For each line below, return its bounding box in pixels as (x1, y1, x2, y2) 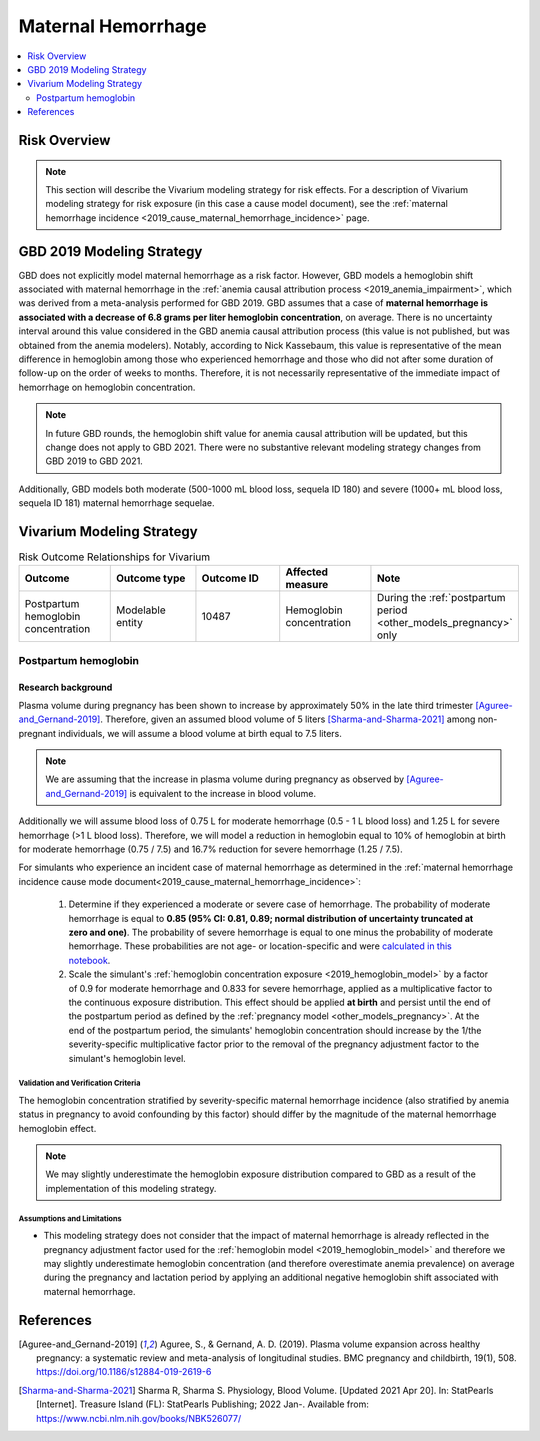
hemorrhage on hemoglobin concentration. (18, 381, 196, 393)
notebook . (68, 954, 111, 966)
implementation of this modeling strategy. (45, 1182, 217, 1194)
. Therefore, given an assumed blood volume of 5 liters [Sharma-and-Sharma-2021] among (100, 713, 476, 725)
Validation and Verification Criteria (18, 1078, 141, 1089)
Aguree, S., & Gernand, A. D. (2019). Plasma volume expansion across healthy (160, 1338, 481, 1350)
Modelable (115, 603, 166, 617)
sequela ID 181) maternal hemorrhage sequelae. (18, 497, 215, 509)
